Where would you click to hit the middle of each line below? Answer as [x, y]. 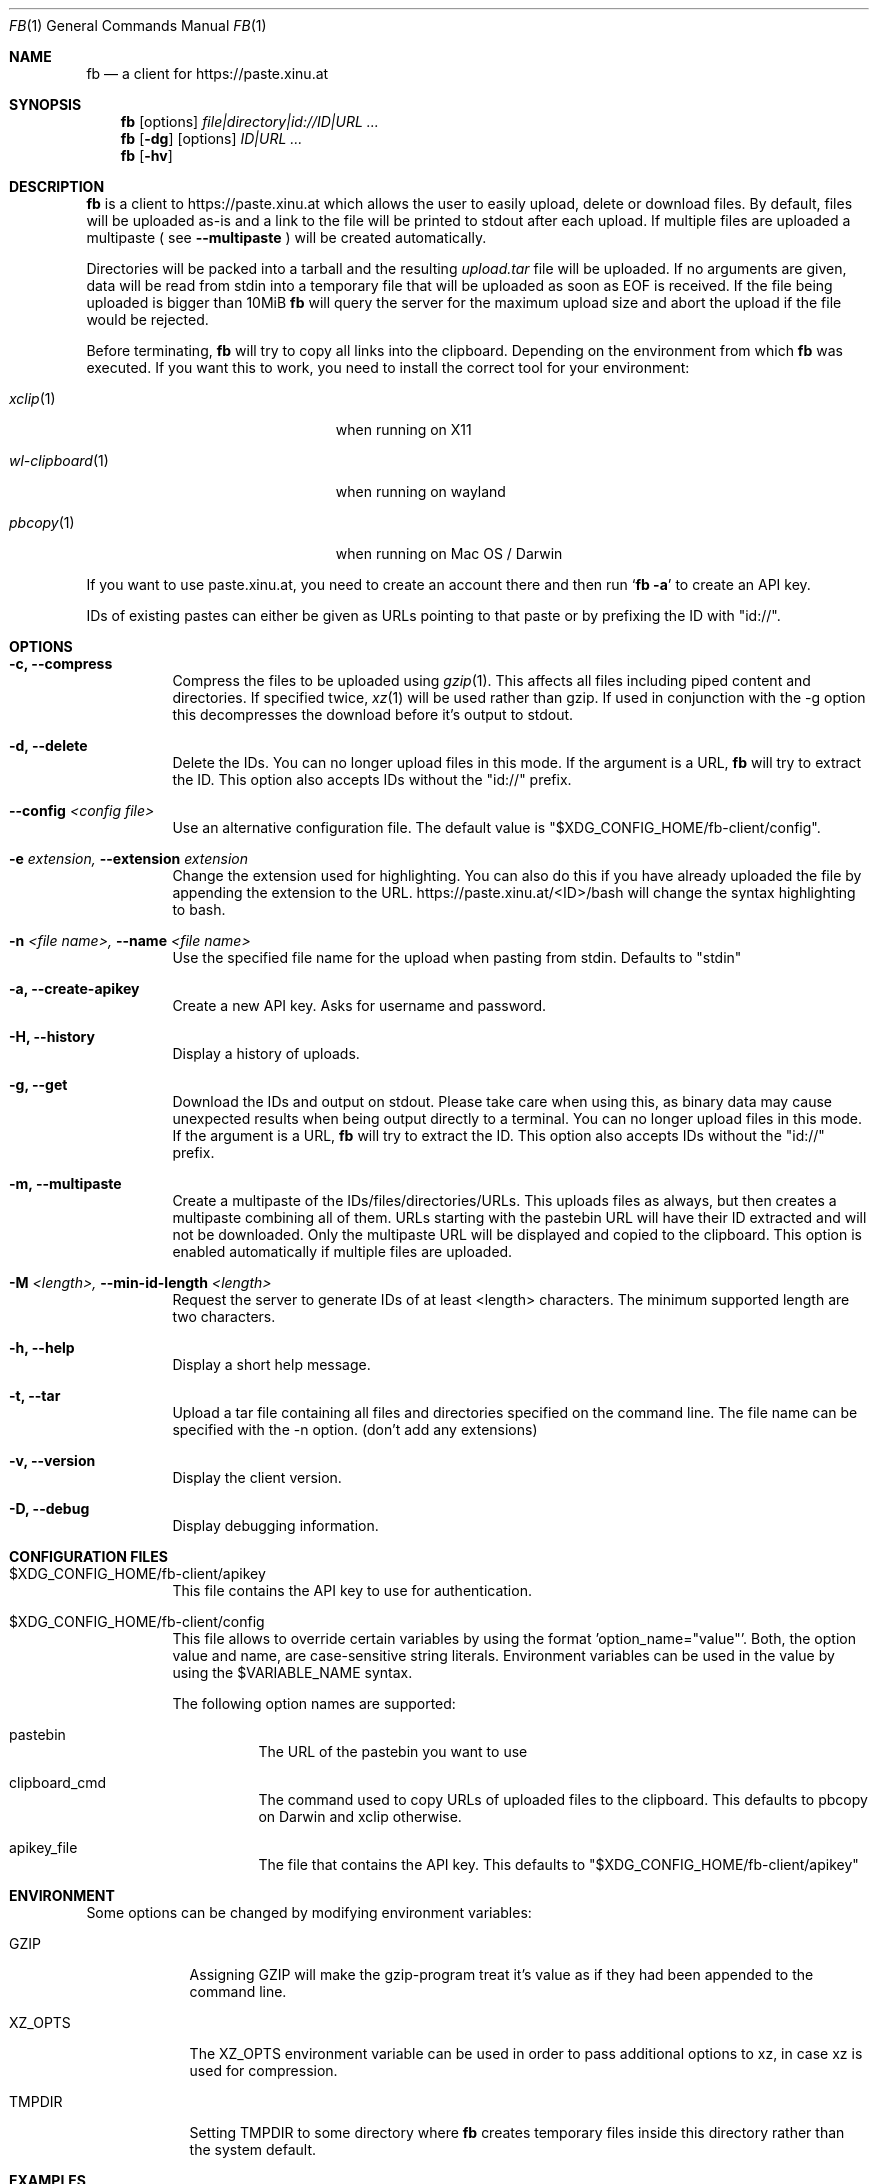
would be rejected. [147, 319]
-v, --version [52, 1460]
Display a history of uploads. [266, 1053]
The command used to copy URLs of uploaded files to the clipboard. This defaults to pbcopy [563, 1799]
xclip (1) [32, 398]
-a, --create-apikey [74, 988]
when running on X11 [403, 429]
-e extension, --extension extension [129, 858]
